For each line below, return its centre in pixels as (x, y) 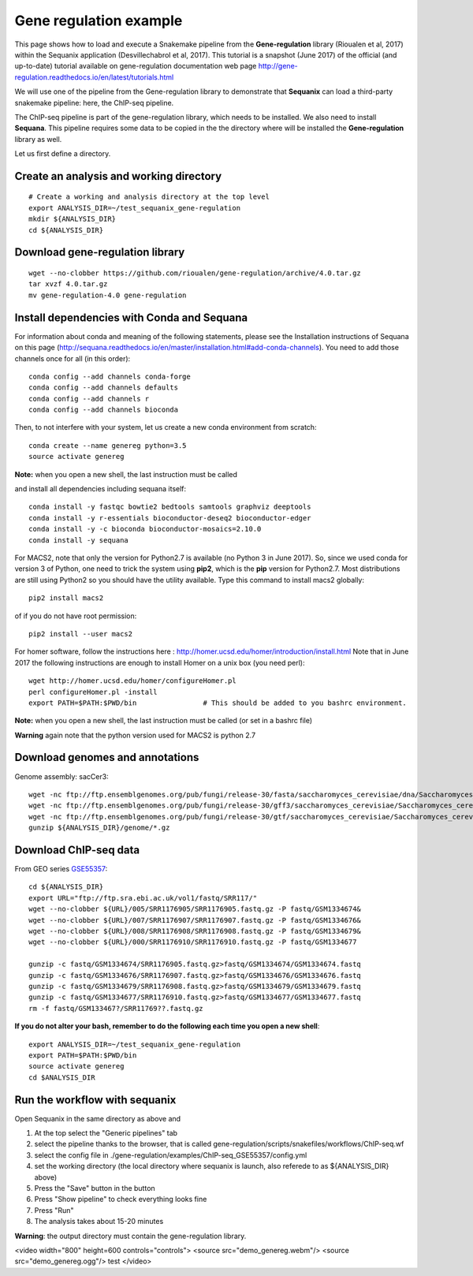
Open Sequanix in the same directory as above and (98, 1118)
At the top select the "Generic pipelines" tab (106, 1132)
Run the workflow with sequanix (95, 1100)
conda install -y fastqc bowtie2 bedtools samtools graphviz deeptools (170, 507)
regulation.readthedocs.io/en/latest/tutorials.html (94, 77)
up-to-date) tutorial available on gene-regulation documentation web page (136, 66)
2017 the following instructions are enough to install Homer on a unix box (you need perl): (160, 662)
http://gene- (278, 66)
